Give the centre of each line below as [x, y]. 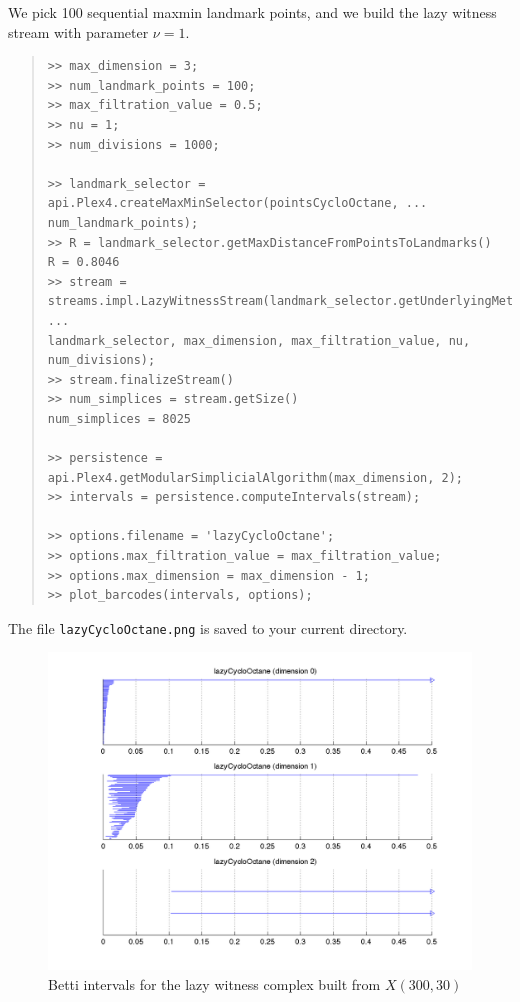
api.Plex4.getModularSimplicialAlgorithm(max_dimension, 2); [255, 477]
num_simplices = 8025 [119, 418]
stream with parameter [78, 31]
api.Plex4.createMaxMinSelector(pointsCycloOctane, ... [237, 203]
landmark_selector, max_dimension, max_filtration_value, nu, [259, 340]
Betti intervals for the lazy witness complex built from [214, 984]
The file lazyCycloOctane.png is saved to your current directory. [208, 627]
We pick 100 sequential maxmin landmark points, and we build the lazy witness [252, 12]
